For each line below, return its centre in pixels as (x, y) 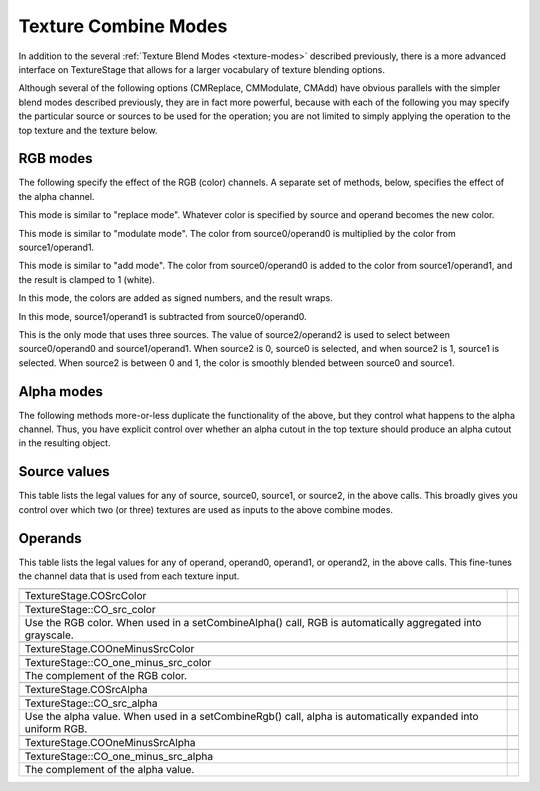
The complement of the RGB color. (106, 676)
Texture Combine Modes (123, 26)
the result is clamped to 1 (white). (86, 279)
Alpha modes (61, 391)
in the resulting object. (64, 443)
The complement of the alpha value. (109, 770)
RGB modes (55, 158)
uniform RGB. (56, 729)
